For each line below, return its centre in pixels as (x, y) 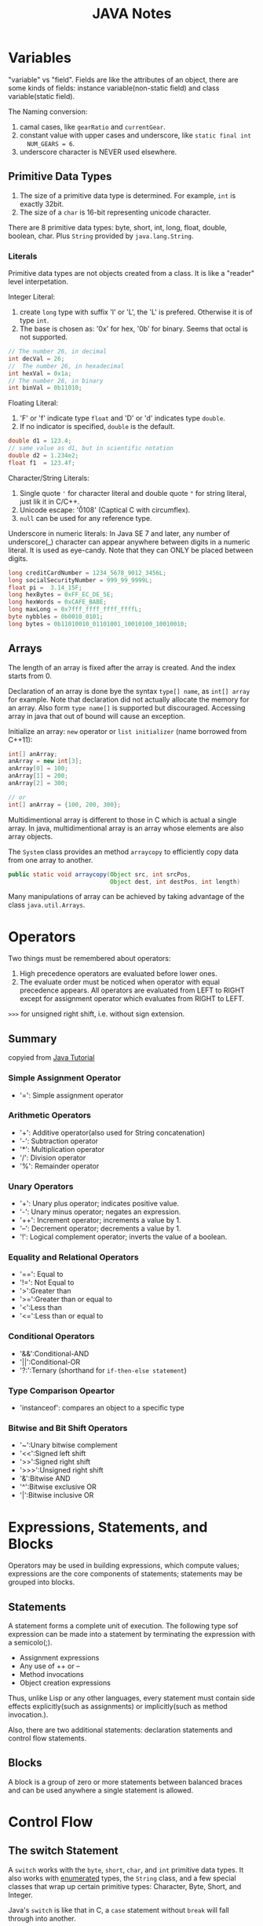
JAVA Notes (132, 14)
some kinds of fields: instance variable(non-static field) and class (114, 88)
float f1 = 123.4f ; (42, 463)
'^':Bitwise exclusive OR (58, 1487)
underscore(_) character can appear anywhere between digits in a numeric (129, 541)
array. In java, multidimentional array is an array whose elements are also (126, 828)
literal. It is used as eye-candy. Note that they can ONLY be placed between (131, 550)
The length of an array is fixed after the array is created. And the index (122, 667)
